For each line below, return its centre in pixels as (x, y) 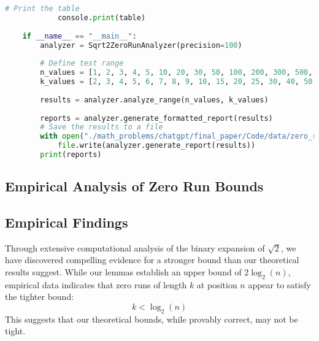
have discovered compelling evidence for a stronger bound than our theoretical (152, 260)
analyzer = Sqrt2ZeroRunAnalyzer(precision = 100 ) (141, 45)
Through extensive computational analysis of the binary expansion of (135, 247)
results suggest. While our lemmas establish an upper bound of (123, 272)
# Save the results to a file (102, 127)
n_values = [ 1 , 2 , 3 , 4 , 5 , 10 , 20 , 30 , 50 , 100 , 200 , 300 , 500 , (176, 73)
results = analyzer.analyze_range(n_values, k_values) (154, 100)
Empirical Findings (67, 222)
